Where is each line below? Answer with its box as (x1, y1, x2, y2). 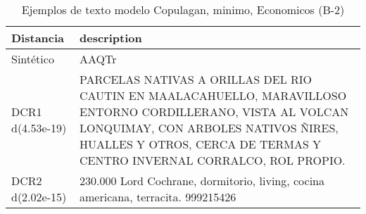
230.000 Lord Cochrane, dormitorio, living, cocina (80, 172, 325, 189)
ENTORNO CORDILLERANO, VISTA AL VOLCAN (80, 103, 349, 120)
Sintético (11, 51, 54, 67)
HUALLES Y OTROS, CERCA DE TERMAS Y (80, 136, 322, 152)
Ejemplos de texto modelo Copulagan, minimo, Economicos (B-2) (21, 1, 345, 18)
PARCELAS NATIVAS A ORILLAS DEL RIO (80, 71, 313, 87)
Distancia (11, 30, 65, 46)
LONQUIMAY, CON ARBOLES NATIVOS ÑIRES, (80, 120, 339, 136)
